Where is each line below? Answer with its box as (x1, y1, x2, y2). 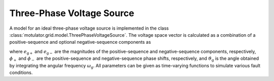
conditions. (9, 69, 33, 75)
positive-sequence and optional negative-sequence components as (9, 39, 151, 45)
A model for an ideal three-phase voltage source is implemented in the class (9, 25, 169, 31)
